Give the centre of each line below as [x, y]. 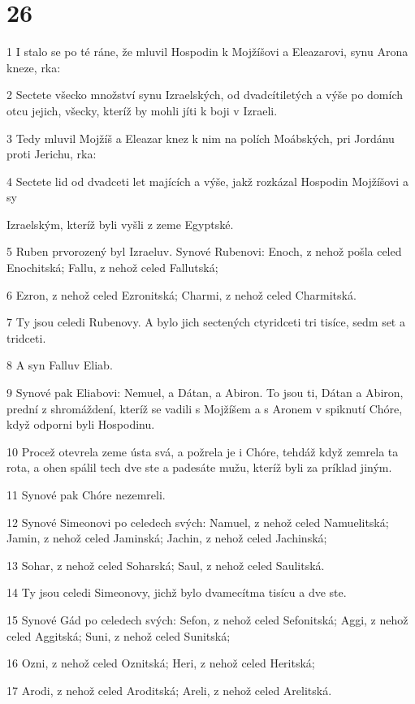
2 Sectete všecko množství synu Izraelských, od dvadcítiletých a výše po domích [205, 95]
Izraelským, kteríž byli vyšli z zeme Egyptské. [120, 224]
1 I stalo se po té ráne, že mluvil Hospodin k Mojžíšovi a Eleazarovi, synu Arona [207, 52]
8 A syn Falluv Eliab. [60, 365]
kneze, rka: [34, 67]
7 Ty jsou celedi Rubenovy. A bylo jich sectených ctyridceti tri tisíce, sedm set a [206, 322]
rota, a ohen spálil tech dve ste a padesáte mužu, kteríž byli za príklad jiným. [199, 467]
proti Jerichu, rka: [52, 154]
